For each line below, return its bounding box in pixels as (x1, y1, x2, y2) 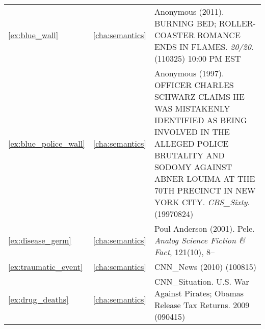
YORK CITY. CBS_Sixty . (154, 196, 250, 208)
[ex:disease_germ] (8, 234, 71, 246)
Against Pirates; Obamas (154, 287, 244, 299)
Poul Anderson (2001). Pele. (154, 223, 255, 234)
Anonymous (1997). (154, 67, 224, 79)
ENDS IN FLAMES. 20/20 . (154, 41, 254, 52)
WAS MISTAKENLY (154, 102, 230, 114)
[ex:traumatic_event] (8, 261, 83, 272)
